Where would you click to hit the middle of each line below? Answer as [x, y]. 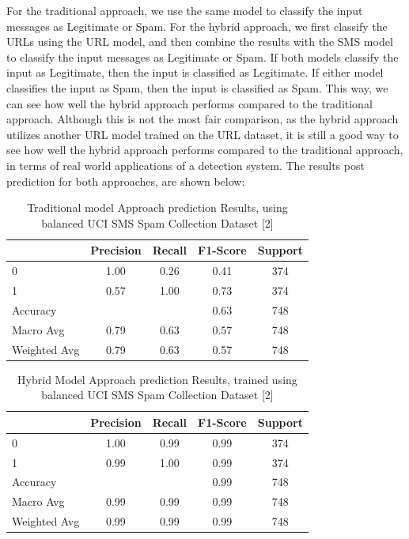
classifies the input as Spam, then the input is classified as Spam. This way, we [197, 87]
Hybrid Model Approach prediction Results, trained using [157, 379]
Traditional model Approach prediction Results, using [157, 207]
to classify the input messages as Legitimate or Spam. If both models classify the [203, 57]
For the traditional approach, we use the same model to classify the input [185, 10]
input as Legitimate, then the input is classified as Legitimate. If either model [195, 72]
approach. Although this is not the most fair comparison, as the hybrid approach [203, 119]
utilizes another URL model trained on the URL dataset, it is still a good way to [203, 134]
